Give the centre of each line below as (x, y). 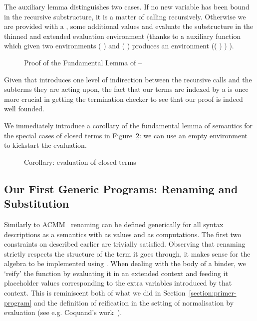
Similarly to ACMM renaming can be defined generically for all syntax (114, 224)
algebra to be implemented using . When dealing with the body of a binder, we (125, 263)
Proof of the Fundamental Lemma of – (83, 62)
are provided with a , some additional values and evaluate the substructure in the (129, 26)
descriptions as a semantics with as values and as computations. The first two (123, 234)
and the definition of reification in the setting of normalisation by (134, 302)
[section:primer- (213, 293)
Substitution (37, 203)
